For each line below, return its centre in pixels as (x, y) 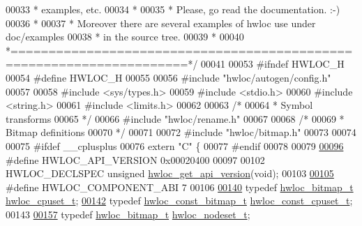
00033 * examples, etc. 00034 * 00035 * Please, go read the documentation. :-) (173, 9)
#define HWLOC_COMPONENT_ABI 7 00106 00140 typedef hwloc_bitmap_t (180, 187)
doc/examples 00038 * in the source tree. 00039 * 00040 (125, 37)
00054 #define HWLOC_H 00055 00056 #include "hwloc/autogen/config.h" (168, 77)
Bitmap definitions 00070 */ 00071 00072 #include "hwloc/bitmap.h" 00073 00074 (181, 132)
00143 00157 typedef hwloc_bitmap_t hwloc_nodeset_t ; (128, 214)
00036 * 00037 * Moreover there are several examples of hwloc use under (161, 23)
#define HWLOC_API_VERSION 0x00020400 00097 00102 (135, 159)
